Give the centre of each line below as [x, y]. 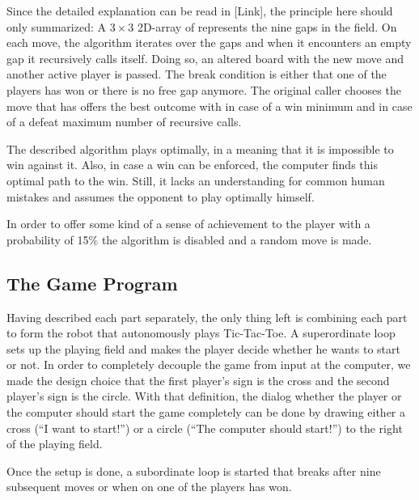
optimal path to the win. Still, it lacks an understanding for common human [196, 180]
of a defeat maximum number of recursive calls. [124, 122]
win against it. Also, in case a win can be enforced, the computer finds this [192, 165]
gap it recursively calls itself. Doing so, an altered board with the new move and [205, 58]
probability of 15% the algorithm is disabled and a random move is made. [189, 239]
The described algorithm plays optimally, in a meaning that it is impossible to [200, 148]
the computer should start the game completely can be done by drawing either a [206, 412]
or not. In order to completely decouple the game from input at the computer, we [209, 364]
